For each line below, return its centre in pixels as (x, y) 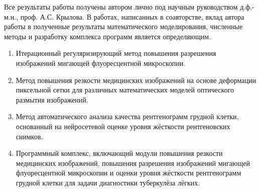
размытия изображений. (52, 99)
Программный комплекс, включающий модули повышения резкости (119, 153)
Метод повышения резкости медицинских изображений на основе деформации (136, 80)
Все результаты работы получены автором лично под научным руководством (121, 7)
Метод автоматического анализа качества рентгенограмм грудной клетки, (127, 116)
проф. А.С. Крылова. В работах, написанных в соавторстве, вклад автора (132, 16)
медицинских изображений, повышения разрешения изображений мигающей (133, 163)
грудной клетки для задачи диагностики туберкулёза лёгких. (108, 182)
